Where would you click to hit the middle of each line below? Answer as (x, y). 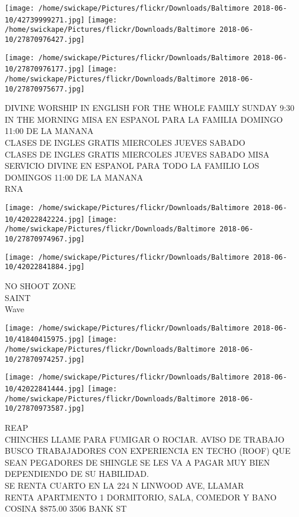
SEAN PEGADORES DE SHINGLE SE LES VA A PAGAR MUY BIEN (137, 462)
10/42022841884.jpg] (45, 267)
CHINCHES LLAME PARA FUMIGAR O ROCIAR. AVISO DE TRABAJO (145, 439)
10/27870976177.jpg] (45, 69)
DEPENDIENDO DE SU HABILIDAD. (77, 474)
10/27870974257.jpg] (45, 359)
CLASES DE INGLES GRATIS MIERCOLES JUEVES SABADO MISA (137, 154)
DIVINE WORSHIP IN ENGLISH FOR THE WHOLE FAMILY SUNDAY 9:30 (150, 108)
